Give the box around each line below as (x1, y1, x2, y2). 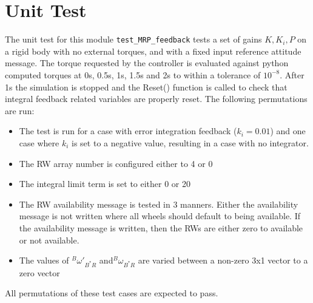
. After (280, 68, 305, 81)
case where (19, 136, 59, 149)
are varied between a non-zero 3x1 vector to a (138, 254, 308, 267)
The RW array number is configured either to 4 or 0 (19, 157, 213, 169)
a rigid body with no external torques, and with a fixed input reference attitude (5, 44, 301, 57)
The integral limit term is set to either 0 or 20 (19, 177, 191, 190)
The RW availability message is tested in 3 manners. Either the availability (19, 197, 298, 210)
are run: (5, 104, 35, 117)
